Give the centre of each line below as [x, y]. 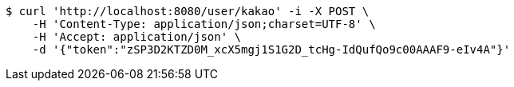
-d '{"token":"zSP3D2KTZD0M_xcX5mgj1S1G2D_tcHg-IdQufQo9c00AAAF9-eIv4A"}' [271, 49]
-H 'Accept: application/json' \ [137, 37]
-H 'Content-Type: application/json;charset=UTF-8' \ [204, 24]
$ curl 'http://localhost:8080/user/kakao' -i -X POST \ [188, 11]
